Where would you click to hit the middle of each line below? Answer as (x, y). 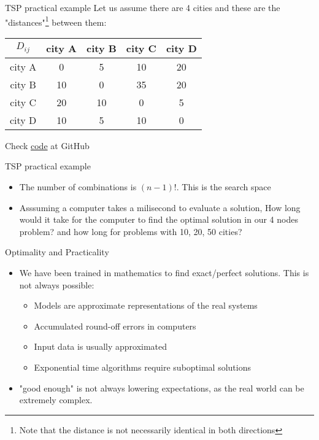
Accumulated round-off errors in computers (115, 326)
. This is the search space (224, 187)
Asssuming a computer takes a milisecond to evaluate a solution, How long (160, 207)
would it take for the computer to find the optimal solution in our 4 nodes (159, 219)
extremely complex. (56, 400)
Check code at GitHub (47, 145)
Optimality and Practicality (57, 252)
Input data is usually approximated (101, 346)
